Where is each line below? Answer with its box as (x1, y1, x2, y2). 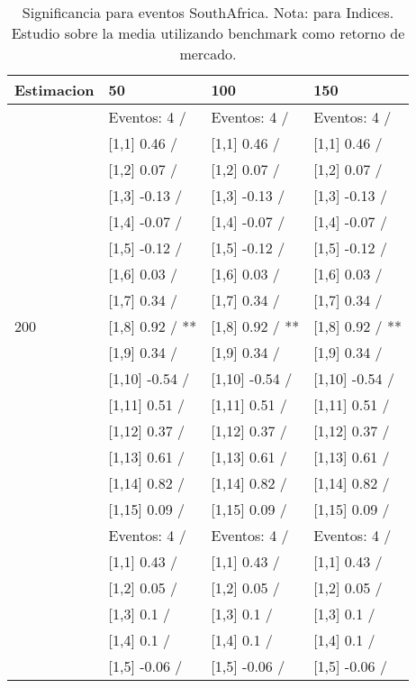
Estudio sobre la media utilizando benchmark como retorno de (11, 23, 405, 43)
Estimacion (14, 79, 95, 100)
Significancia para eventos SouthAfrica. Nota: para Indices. (22, 2, 394, 23)
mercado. (179, 43, 237, 64)
